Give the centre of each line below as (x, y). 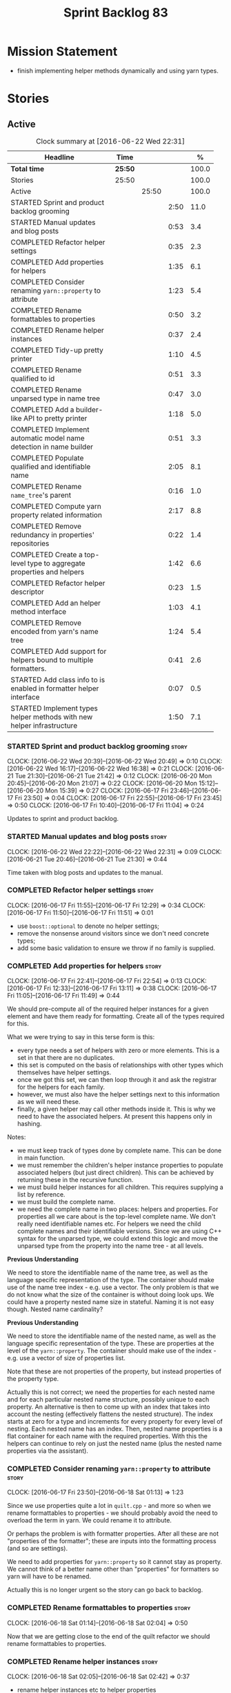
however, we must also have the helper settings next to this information (118, 1094)
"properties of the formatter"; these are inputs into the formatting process (112, 1541)
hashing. (29, 1124)
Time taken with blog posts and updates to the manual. (85, 872)
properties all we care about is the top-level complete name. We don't (116, 1217)
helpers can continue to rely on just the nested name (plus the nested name (114, 1444)
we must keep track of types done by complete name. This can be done (119, 1150)
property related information (56, 514)
